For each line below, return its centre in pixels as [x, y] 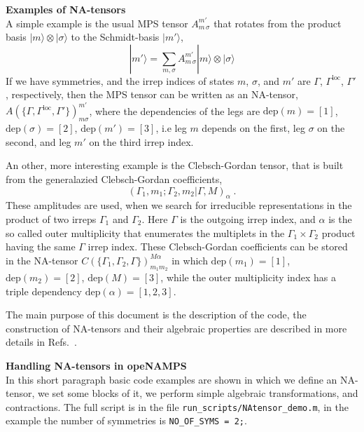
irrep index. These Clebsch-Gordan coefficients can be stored [218, 247]
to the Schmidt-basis [115, 37]
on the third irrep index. [141, 141]
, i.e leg [171, 128]
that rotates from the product [278, 23]
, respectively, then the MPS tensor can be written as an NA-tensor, [152, 94]
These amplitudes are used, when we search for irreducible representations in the [179, 205]
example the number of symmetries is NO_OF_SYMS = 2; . [126, 420]
